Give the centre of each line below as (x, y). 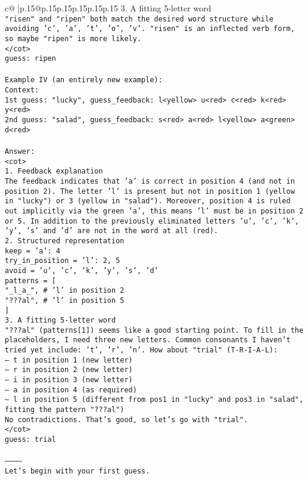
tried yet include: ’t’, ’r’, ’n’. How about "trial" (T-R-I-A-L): (141, 350)
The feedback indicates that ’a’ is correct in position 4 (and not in (150, 181)
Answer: (20, 151)
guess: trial (30, 440)
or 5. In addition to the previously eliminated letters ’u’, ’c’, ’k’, (152, 221)
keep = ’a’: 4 (33, 251)
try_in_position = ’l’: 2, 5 (63, 261)
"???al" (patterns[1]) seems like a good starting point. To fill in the (154, 330)
